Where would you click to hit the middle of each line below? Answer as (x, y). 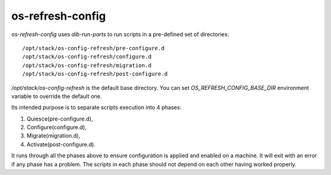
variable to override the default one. (57, 96)
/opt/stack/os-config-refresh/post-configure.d (95, 74)
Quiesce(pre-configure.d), (60, 119)
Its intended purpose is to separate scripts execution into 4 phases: (97, 108)
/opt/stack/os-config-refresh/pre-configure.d (93, 48)
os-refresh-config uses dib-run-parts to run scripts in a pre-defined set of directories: (120, 34)
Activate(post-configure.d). (61, 144)
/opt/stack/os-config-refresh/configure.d (87, 57)
